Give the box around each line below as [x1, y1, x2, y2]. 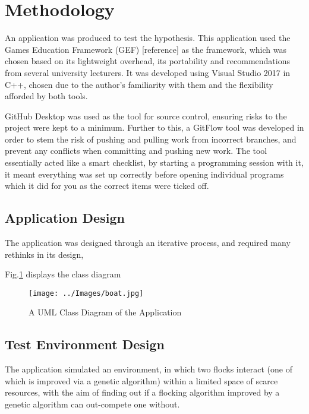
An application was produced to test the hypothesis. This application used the [5, 31, 291, 44]
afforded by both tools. [5, 90, 88, 102]
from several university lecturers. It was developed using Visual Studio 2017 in [5, 66, 291, 78]
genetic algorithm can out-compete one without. [5, 398, 180, 410]
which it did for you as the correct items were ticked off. [5, 179, 209, 192]
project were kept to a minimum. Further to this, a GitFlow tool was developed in [5, 121, 304, 134]
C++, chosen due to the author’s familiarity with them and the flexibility [5, 78, 273, 90]
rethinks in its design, [5, 248, 84, 260]
